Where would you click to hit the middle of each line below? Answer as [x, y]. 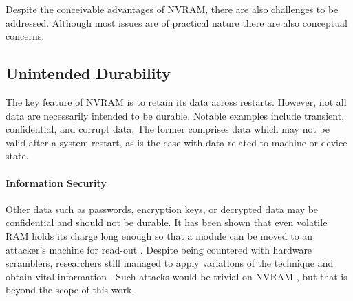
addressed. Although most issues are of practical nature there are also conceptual [176, 22]
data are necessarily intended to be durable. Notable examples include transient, [175, 115]
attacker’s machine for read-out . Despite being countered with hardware [159, 249]
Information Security [56, 182]
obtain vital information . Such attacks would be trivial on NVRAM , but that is [176, 276]
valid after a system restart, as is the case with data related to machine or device [176, 142]
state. [17, 156]
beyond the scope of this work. [70, 290]
